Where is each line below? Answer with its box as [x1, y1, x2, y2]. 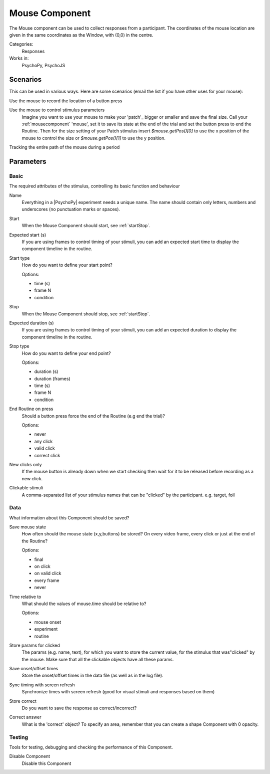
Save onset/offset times [9, 666, 58, 672]
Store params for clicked [9, 642, 60, 648]
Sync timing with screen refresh [9, 682, 75, 688]
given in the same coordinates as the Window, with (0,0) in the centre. [9, 32, 153, 38]
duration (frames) [34, 375, 70, 381]
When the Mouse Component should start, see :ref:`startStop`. [21, 223, 150, 229]
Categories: [9, 41, 33, 47]
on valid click [34, 570, 62, 576]
